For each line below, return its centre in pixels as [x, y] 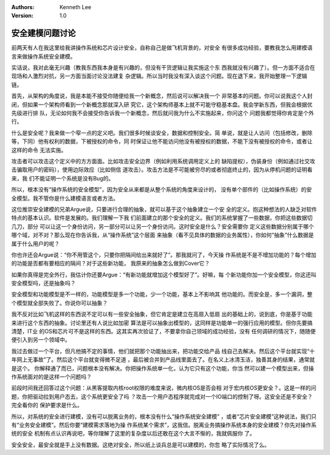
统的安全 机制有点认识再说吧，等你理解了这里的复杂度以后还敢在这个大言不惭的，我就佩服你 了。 [133, 434]
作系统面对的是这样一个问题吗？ [51, 377]
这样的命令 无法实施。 [39, 150]
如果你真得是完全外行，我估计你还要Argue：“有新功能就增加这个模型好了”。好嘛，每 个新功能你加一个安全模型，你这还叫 [164, 275]
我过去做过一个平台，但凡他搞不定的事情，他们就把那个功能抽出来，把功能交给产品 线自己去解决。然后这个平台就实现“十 [163, 351]
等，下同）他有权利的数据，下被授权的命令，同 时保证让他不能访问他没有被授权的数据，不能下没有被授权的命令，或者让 [162, 141]
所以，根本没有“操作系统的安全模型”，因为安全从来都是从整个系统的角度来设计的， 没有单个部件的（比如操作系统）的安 [162, 190]
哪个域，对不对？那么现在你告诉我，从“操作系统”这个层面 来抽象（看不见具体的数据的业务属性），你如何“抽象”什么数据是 [163, 235]
